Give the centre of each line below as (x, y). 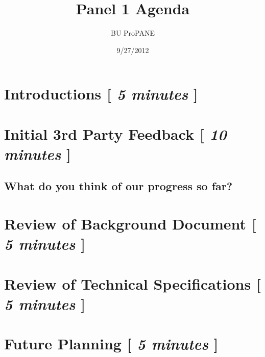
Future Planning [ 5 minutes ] (111, 344)
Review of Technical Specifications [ (132, 283)
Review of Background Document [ (130, 224)
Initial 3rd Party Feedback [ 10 (115, 134)
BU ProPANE (132, 33)
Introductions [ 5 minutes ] (101, 94)
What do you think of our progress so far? (118, 186)
